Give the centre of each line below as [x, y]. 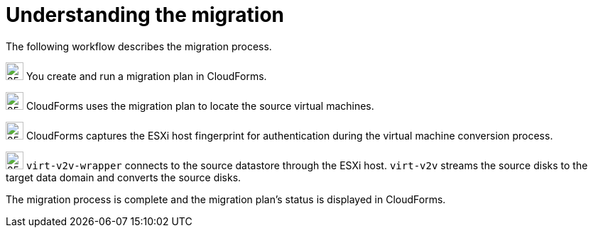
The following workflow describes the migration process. [139, 46]
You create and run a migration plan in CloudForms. [146, 76]
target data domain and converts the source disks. [124, 177]
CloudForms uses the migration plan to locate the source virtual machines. [200, 106]
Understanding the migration [145, 15]
